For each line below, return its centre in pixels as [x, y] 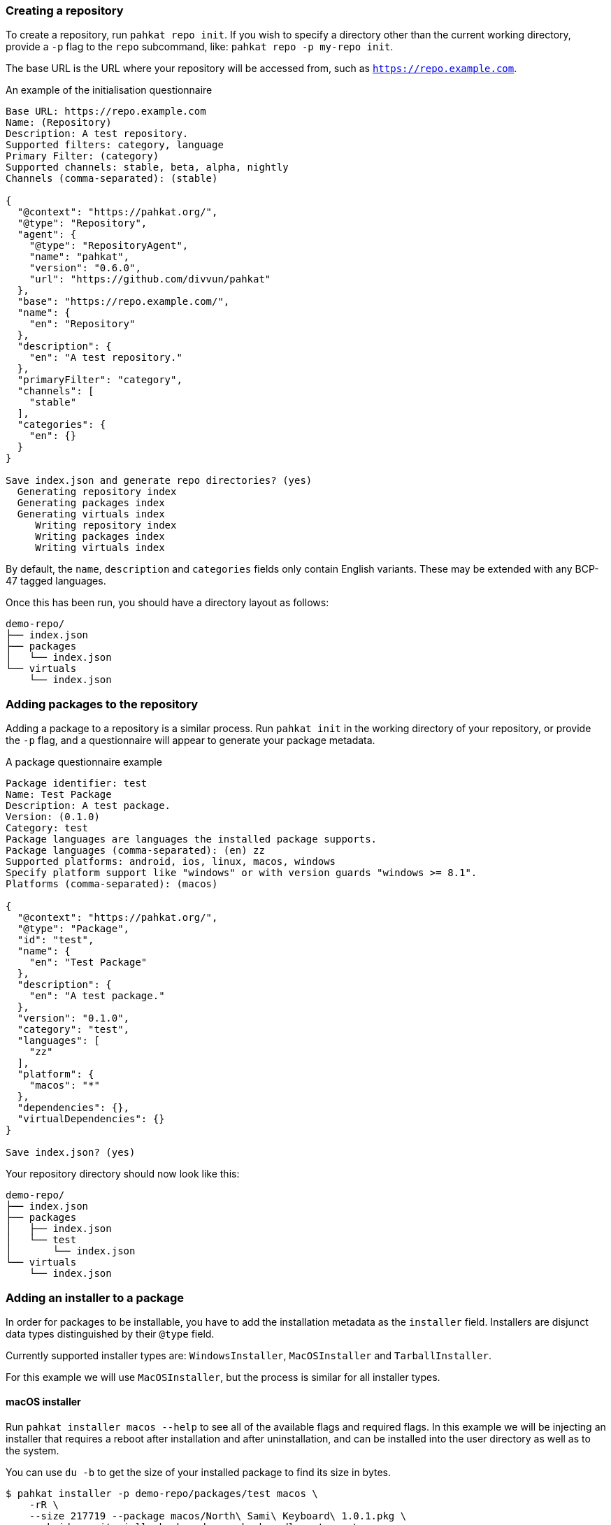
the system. [33, 1451]
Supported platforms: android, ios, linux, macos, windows [171, 862]
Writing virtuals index [100, 548]
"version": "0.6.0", [85, 268]
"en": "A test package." [97, 996]
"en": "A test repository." [106, 358]
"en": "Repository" [82, 324]
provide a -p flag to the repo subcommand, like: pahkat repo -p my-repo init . [200, 47]
